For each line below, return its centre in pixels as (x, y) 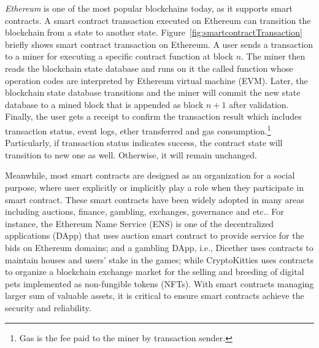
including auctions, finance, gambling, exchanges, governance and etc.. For (144, 211)
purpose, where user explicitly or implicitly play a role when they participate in (154, 187)
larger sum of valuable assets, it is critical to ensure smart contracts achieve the (155, 296)
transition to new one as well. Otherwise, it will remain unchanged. (131, 154)
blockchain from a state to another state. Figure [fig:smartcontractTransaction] (154, 32)
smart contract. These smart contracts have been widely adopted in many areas (155, 199)
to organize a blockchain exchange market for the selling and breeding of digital (155, 272)
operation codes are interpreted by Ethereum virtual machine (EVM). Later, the (156, 80)
